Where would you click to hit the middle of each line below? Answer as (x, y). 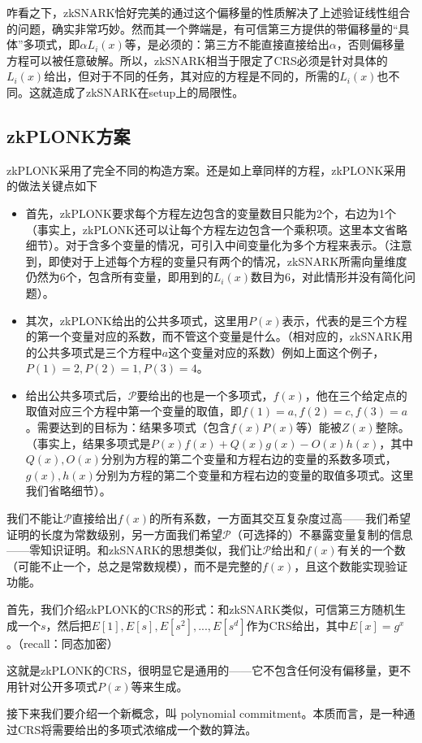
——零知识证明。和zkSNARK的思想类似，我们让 (135, 550)
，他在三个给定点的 (356, 395)
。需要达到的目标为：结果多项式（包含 (128, 427)
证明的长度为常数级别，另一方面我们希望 (114, 534)
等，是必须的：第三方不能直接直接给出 (227, 44)
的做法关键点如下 (52, 186)
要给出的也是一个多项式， (205, 395)
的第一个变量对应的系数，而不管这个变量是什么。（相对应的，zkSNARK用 (219, 336)
